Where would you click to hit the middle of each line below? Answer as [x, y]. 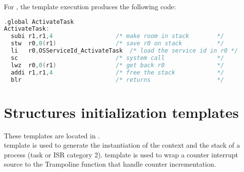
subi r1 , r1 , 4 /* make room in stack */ [118, 36]
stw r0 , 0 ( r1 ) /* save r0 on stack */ [118, 44]
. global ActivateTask [39, 22]
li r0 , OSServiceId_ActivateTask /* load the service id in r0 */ [124, 51]
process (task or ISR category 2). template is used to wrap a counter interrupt [121, 154]
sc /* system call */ [118, 58]
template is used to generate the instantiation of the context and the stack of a [122, 145]
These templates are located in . [52, 135]
